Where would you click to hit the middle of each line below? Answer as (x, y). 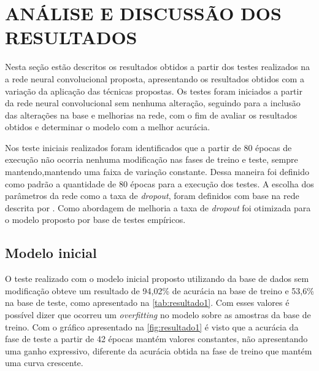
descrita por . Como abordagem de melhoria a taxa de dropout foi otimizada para (158, 207)
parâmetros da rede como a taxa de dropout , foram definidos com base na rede (152, 196)
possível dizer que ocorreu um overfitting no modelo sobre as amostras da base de (158, 315)
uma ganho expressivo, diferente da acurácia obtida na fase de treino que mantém (159, 350)
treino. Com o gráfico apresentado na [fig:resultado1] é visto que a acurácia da (152, 326)
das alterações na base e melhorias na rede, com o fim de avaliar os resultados (151, 115)
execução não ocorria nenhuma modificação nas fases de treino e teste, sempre (152, 159)
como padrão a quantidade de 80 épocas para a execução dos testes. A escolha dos (159, 183)
